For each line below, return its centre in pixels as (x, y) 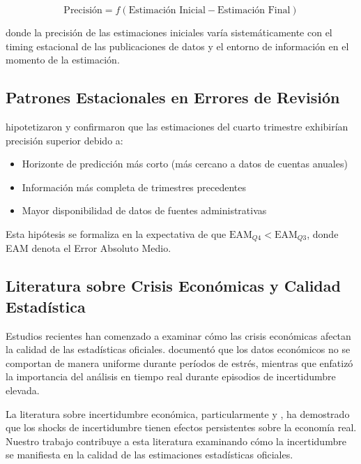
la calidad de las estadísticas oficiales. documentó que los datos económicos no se (178, 349)
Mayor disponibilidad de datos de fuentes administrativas (144, 210)
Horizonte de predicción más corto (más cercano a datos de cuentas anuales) (185, 164)
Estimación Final (254, 10)
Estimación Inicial (167, 10)
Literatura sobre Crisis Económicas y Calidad (173, 286)
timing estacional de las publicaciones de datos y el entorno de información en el (177, 46)
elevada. (23, 390)
